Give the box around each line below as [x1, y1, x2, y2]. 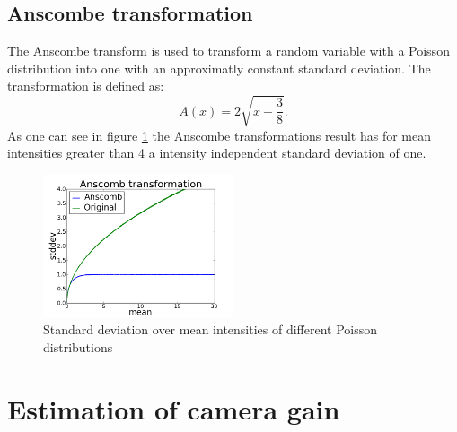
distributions [43, 337, 113, 356]
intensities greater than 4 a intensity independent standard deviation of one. [7, 143, 426, 162]
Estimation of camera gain [7, 390, 340, 427]
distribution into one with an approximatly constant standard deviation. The [7, 58, 431, 77]
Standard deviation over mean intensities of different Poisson [43, 320, 378, 339]
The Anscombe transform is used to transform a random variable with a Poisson [7, 41, 450, 60]
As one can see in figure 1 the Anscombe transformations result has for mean [7, 125, 432, 144]
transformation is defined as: [7, 76, 164, 95]
